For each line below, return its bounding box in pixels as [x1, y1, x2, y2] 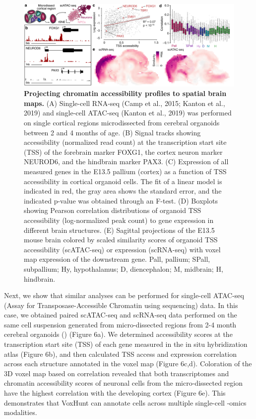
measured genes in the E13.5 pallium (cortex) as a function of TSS [24, 166, 227, 176]
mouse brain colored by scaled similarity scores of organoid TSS [24, 234, 218, 245]
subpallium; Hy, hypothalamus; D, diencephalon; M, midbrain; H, [24, 263, 223, 274]
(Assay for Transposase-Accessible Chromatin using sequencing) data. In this [4, 300, 238, 310]
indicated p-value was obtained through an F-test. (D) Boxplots [24, 195, 218, 206]
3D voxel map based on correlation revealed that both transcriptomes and [4, 368, 229, 378]
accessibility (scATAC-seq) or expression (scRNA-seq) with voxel [24, 244, 221, 254]
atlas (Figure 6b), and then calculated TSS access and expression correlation [4, 348, 237, 359]
